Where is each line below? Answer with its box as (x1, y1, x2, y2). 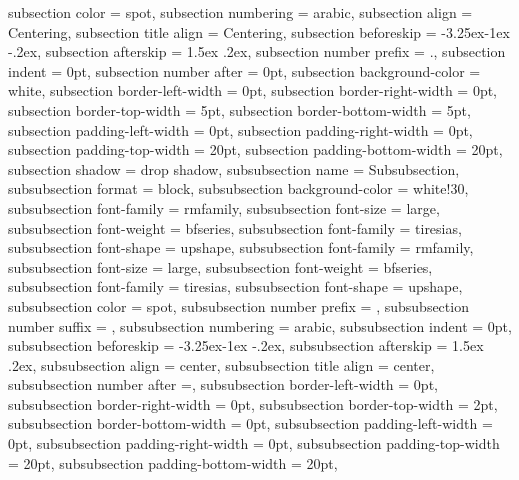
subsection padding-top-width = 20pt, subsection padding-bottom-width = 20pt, (8, 139, 503, 160)
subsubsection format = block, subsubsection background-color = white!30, (8, 178, 469, 199)
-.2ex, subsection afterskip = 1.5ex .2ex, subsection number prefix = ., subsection (8, 41, 506, 62)
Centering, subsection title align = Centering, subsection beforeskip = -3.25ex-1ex (8, 21, 510, 42)
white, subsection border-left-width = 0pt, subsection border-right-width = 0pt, (8, 80, 498, 101)
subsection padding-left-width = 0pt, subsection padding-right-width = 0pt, (8, 119, 473, 140)
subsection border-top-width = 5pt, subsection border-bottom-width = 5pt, (8, 99, 471, 120)
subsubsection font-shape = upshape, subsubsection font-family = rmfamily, (8, 237, 474, 258)
